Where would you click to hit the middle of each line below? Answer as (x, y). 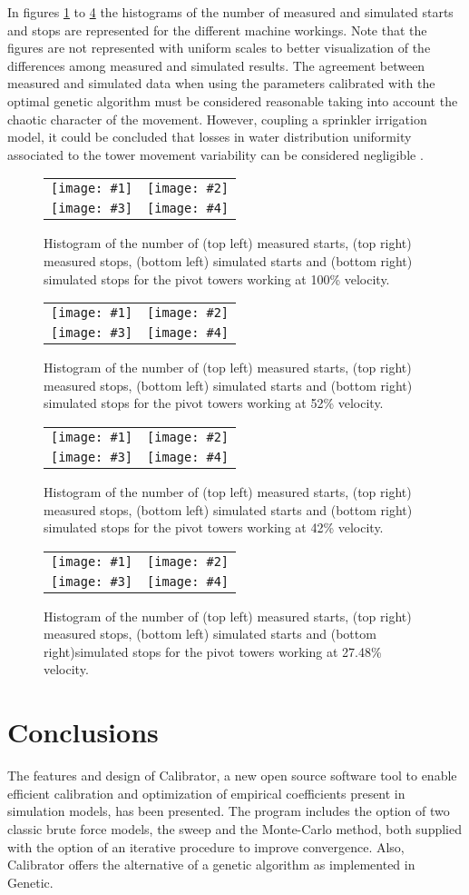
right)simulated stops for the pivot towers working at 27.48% (213, 651)
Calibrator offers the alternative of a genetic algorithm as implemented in (211, 865)
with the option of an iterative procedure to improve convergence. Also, (206, 846)
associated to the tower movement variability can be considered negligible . (215, 154)
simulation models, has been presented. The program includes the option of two (229, 811)
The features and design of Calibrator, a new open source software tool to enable (232, 776)
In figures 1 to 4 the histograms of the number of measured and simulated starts (230, 12)
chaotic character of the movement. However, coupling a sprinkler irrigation (217, 119)
